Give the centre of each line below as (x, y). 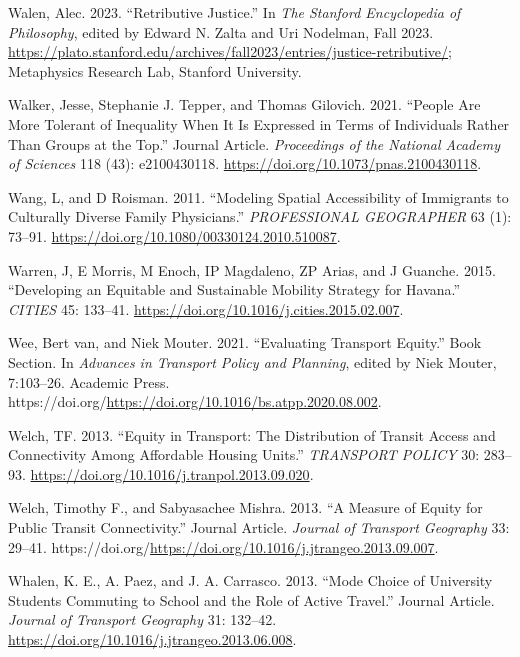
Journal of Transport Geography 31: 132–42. (142, 619)
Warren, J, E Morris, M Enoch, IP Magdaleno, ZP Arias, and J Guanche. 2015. (252, 269)
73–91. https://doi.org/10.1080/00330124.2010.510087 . (174, 235)
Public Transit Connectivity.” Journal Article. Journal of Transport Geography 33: (259, 527)
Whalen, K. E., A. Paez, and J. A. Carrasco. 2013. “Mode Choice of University (250, 580)
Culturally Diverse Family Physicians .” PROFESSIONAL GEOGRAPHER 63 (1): (260, 216)
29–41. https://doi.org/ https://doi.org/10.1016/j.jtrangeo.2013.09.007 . (223, 546)
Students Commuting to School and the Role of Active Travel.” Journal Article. (251, 599)
